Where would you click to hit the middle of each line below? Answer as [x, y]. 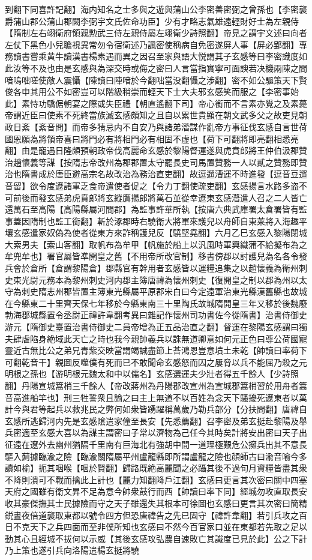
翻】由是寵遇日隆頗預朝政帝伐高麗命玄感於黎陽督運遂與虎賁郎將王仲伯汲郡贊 [156, 150]
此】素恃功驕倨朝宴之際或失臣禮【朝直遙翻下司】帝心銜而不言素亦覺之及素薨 [156, 103]
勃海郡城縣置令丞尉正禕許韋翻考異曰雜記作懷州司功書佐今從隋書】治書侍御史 [156, 315]
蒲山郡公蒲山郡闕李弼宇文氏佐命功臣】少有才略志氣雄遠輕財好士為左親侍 [156, 21]
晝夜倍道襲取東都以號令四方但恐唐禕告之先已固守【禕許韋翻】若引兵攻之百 [160, 515]
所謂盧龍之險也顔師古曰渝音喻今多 [240, 456]
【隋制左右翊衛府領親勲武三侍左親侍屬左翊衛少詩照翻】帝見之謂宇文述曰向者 [156, 33]
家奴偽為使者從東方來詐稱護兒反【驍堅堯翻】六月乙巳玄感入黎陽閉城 [172, 233]
